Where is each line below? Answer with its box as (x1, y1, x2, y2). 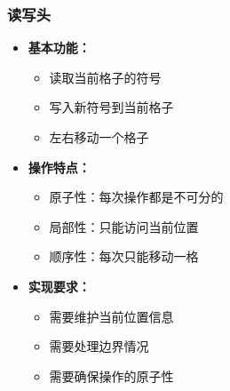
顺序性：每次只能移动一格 (49, 247, 199, 266)
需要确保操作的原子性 (49, 366, 174, 385)
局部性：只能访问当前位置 (49, 217, 199, 235)
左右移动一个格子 (49, 128, 149, 146)
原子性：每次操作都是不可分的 (49, 188, 224, 206)
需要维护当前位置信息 (49, 307, 174, 325)
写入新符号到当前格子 (49, 98, 174, 116)
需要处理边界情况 (49, 337, 149, 355)
